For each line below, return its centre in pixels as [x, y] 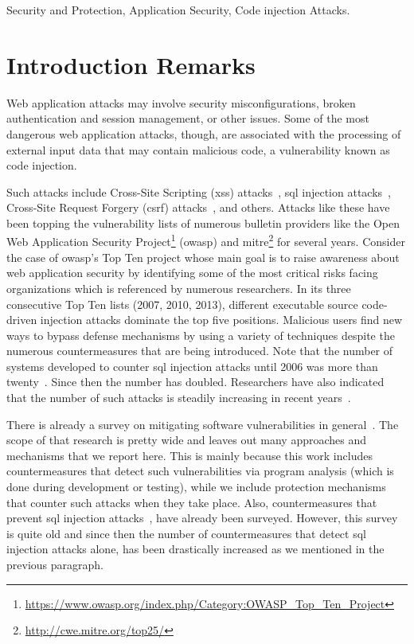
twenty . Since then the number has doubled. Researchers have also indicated [195, 382]
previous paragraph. [55, 564]
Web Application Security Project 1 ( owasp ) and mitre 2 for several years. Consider [206, 240]
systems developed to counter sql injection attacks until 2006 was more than [192, 366]
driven [22, 320]
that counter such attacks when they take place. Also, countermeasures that [192, 502]
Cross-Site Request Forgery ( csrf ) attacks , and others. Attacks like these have [198, 207]
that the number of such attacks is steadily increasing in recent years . [179, 398]
